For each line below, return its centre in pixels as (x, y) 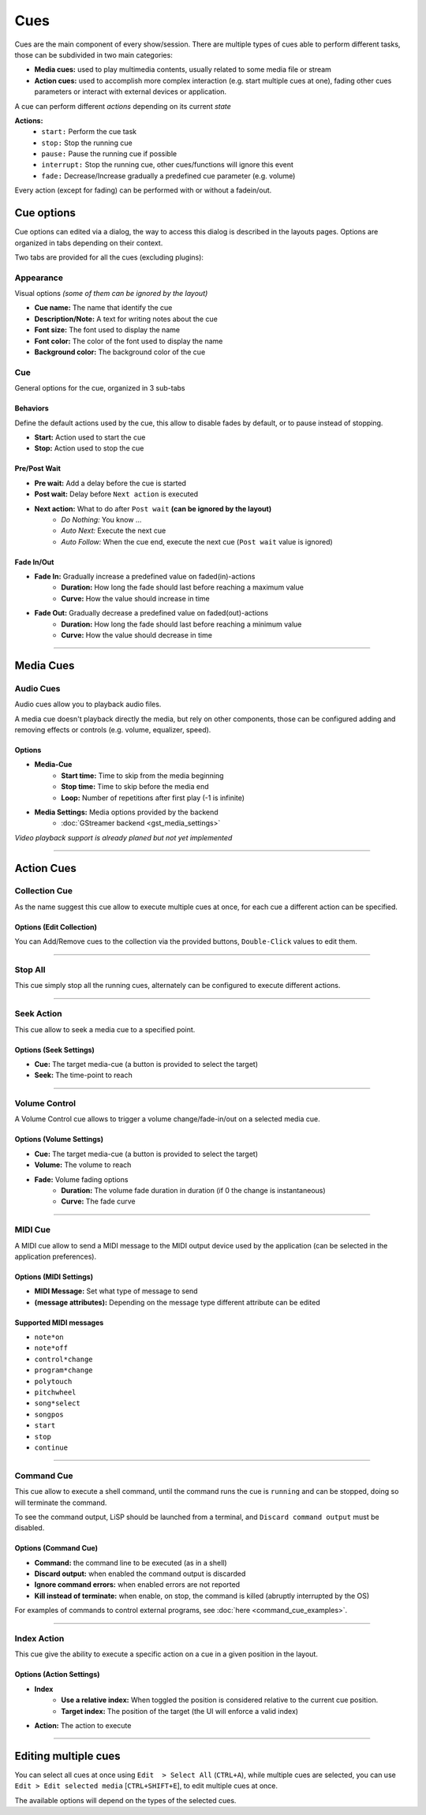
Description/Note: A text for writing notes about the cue (126, 319)
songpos (49, 1414)
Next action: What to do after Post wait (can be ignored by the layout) (153, 508)
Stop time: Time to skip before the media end (135, 787)
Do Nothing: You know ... (101, 519)
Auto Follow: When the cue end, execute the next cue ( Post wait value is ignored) (197, 541)
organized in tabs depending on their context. (89, 243)
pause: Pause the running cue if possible (109, 154)
